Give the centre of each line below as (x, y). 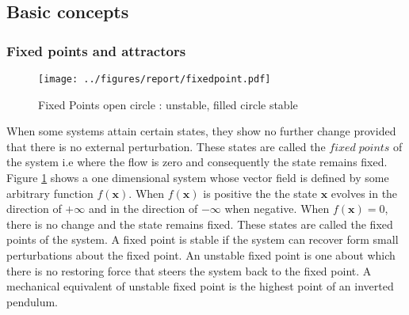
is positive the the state (260, 193)
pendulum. (32, 301)
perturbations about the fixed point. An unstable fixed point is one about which (201, 255)
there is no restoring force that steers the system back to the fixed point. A (189, 270)
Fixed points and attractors (96, 50)
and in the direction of (143, 209)
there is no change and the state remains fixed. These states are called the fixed (200, 224)
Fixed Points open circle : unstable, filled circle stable (168, 104)
